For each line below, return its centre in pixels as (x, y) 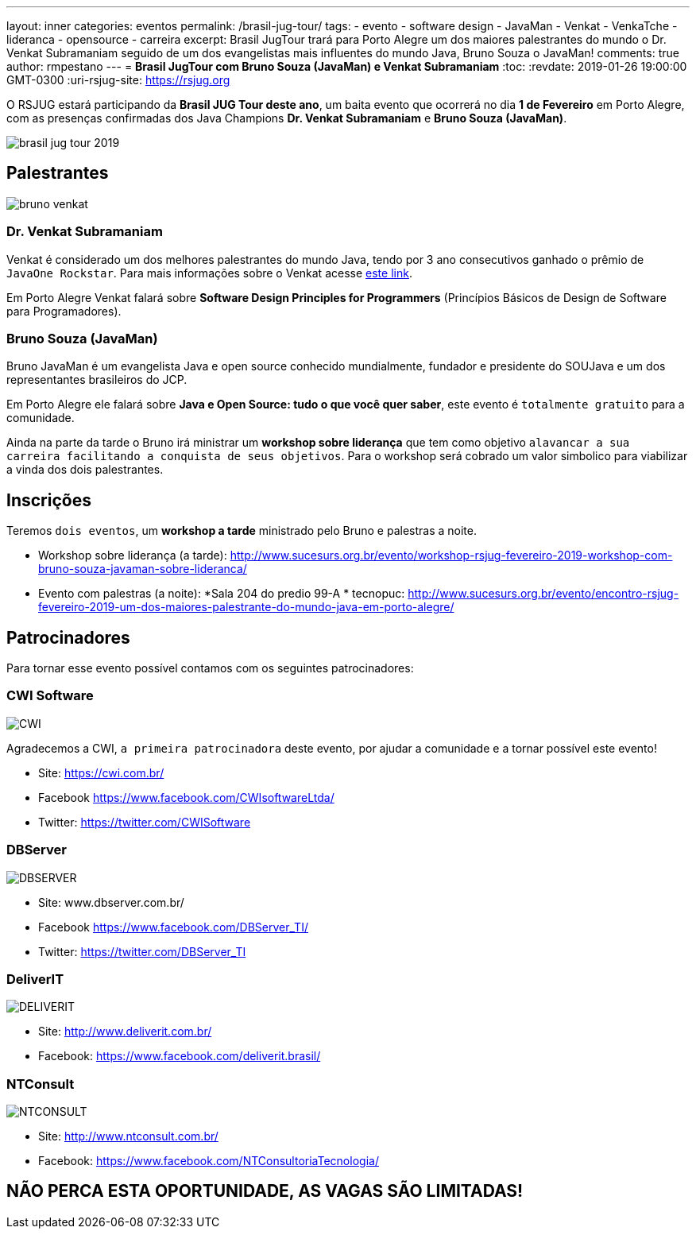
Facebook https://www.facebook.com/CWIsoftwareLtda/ (186, 797)
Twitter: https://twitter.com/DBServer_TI (142, 951)
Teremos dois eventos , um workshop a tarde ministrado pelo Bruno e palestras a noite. (242, 531)
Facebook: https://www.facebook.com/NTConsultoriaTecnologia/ (209, 1161)
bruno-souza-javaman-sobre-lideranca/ (143, 569)
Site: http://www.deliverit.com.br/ (125, 1032)
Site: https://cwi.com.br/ (101, 772)
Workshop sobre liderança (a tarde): (133, 556)
